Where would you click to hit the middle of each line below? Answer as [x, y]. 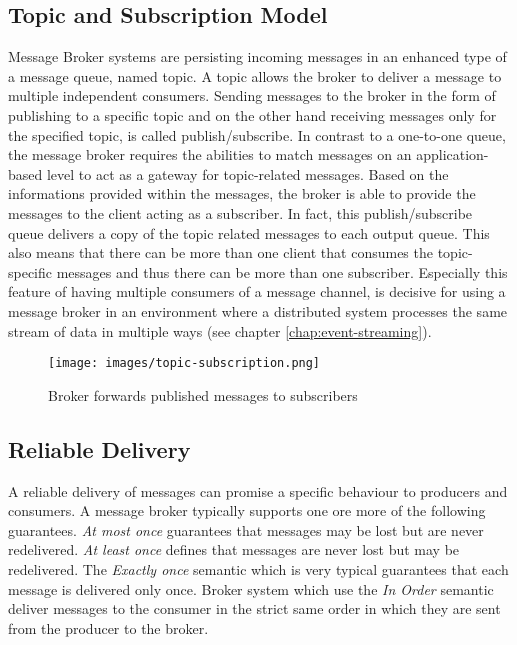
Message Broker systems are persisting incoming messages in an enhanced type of [257, 56]
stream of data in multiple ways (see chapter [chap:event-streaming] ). [220, 330]
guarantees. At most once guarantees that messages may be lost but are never [246, 529]
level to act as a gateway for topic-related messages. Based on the [247, 173]
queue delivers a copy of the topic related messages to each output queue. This [249, 232]
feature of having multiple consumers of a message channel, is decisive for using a [257, 291]
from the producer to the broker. [108, 627]
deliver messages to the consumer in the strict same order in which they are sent [254, 608]
